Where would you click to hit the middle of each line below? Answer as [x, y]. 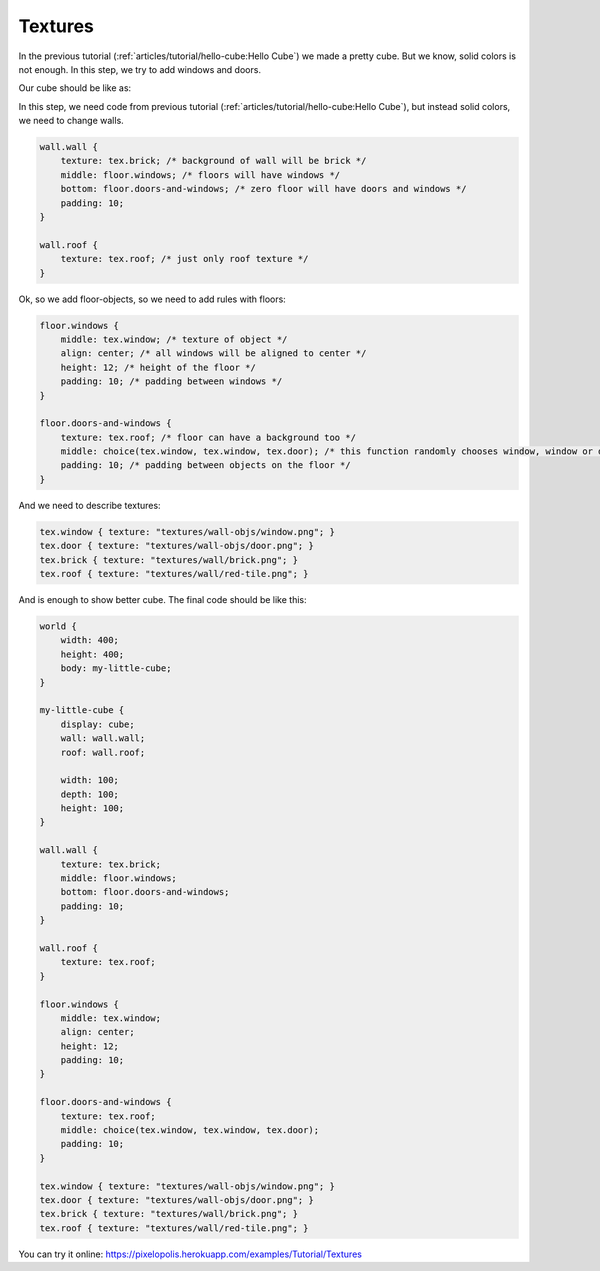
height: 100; [92, 808]
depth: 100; [90, 794]
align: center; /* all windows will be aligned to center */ [213, 353]
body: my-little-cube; [116, 668]
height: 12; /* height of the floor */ [158, 367]
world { [58, 626]
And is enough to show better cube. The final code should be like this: [162, 599]
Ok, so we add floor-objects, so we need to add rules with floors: [152, 299]
